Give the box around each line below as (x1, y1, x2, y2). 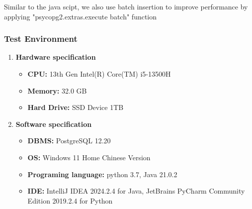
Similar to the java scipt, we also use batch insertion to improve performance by (4, 1, 248, 11)
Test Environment (4, 32, 78, 45)
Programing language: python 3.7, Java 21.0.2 (27, 169, 177, 179)
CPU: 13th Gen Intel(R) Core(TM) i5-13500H (27, 69, 171, 79)
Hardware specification (15, 52, 96, 62)
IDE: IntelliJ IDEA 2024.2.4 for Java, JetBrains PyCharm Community (27, 186, 245, 196)
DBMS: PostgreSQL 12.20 (27, 135, 111, 146)
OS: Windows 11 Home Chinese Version (27, 152, 151, 162)
